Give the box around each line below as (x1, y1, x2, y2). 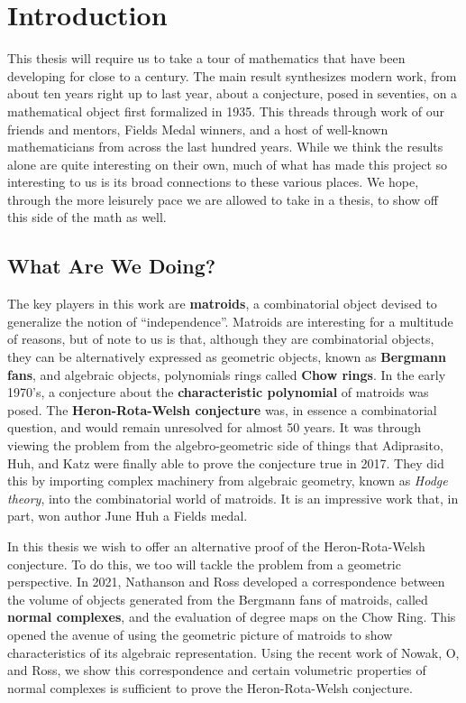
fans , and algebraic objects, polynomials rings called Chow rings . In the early (7, 365, 446, 384)
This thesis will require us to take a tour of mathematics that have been (7, 49, 406, 68)
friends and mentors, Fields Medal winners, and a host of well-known (7, 119, 388, 138)
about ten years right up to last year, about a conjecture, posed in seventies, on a (7, 84, 458, 103)
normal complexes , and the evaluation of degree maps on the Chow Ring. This (7, 607, 456, 626)
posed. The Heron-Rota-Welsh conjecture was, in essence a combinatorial (7, 400, 437, 419)
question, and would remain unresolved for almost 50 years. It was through (7, 418, 422, 437)
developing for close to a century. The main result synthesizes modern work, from (7, 66, 457, 85)
